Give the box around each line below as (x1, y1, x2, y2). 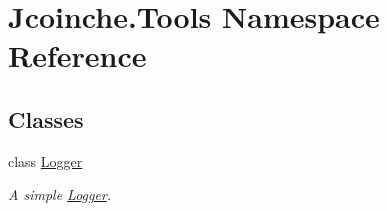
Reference (8, 35, 147, 76)
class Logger (8, 150, 83, 171)
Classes (8, 103, 84, 134)
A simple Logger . (8, 184, 112, 205)
